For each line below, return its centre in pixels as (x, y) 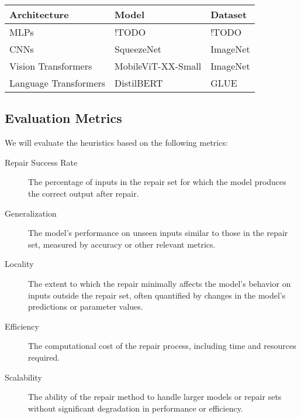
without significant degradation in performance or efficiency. (136, 408)
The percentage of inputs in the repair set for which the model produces (157, 182)
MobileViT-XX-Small (158, 66)
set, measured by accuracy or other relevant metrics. (122, 244)
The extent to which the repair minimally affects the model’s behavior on (160, 283)
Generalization (31, 213)
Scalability (23, 377)
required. (44, 357)
